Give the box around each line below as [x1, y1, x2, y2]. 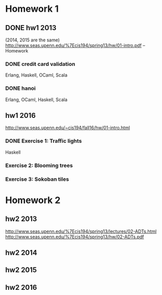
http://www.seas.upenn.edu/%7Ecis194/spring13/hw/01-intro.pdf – [5, 42, 145, 48]
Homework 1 [5, 3, 59, 15]
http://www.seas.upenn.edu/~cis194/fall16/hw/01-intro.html [5, 125, 130, 131]
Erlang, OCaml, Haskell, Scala [5, 96, 68, 103]
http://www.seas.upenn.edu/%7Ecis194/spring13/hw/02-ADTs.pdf [5, 233, 144, 240]
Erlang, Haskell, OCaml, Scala [5, 72, 68, 78]
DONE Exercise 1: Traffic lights [5, 137, 82, 144]
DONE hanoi [5, 85, 36, 92]
